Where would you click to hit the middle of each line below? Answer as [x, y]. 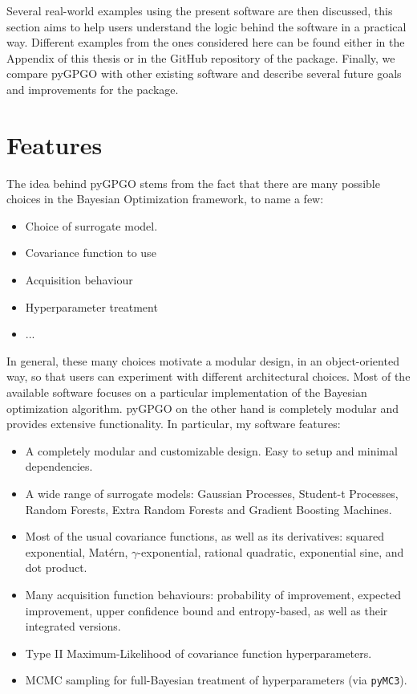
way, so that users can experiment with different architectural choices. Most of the [208, 376]
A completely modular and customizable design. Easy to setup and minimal [211, 450]
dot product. [56, 567]
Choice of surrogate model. [91, 225]
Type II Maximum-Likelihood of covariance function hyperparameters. [198, 653]
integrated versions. [73, 626]
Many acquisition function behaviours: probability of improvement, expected [213, 594]
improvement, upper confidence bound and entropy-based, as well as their [206, 610]
